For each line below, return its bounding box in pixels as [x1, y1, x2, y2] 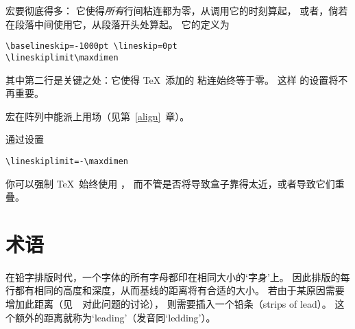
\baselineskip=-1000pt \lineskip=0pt [5, 41, 177, 52]
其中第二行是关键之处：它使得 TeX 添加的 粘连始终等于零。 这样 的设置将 [5, 72, 339, 87]
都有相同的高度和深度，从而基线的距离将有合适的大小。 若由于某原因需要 [14, 283, 345, 297]
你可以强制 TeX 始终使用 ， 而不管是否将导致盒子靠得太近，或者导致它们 [5, 176, 335, 190]
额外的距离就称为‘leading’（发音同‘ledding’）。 [14, 310, 216, 324]
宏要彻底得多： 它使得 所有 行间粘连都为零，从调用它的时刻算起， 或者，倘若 [5, 3, 348, 17]
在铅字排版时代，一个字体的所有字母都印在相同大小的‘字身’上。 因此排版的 [5, 269, 341, 284]
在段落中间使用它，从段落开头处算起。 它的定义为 [5, 16, 230, 31]
